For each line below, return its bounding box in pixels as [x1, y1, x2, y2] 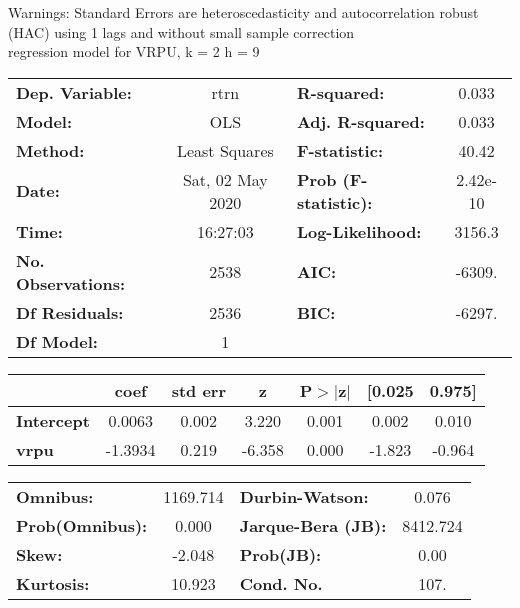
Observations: [16, 271, 126, 295]
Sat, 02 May [182, 167, 268, 191]
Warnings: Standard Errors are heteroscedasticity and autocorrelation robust [8, 2, 479, 22]
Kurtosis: [16, 571, 90, 595]
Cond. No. [239, 571, 323, 595]
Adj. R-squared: [296, 109, 425, 133]
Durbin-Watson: [239, 484, 369, 508]
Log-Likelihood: [296, 219, 422, 243]
